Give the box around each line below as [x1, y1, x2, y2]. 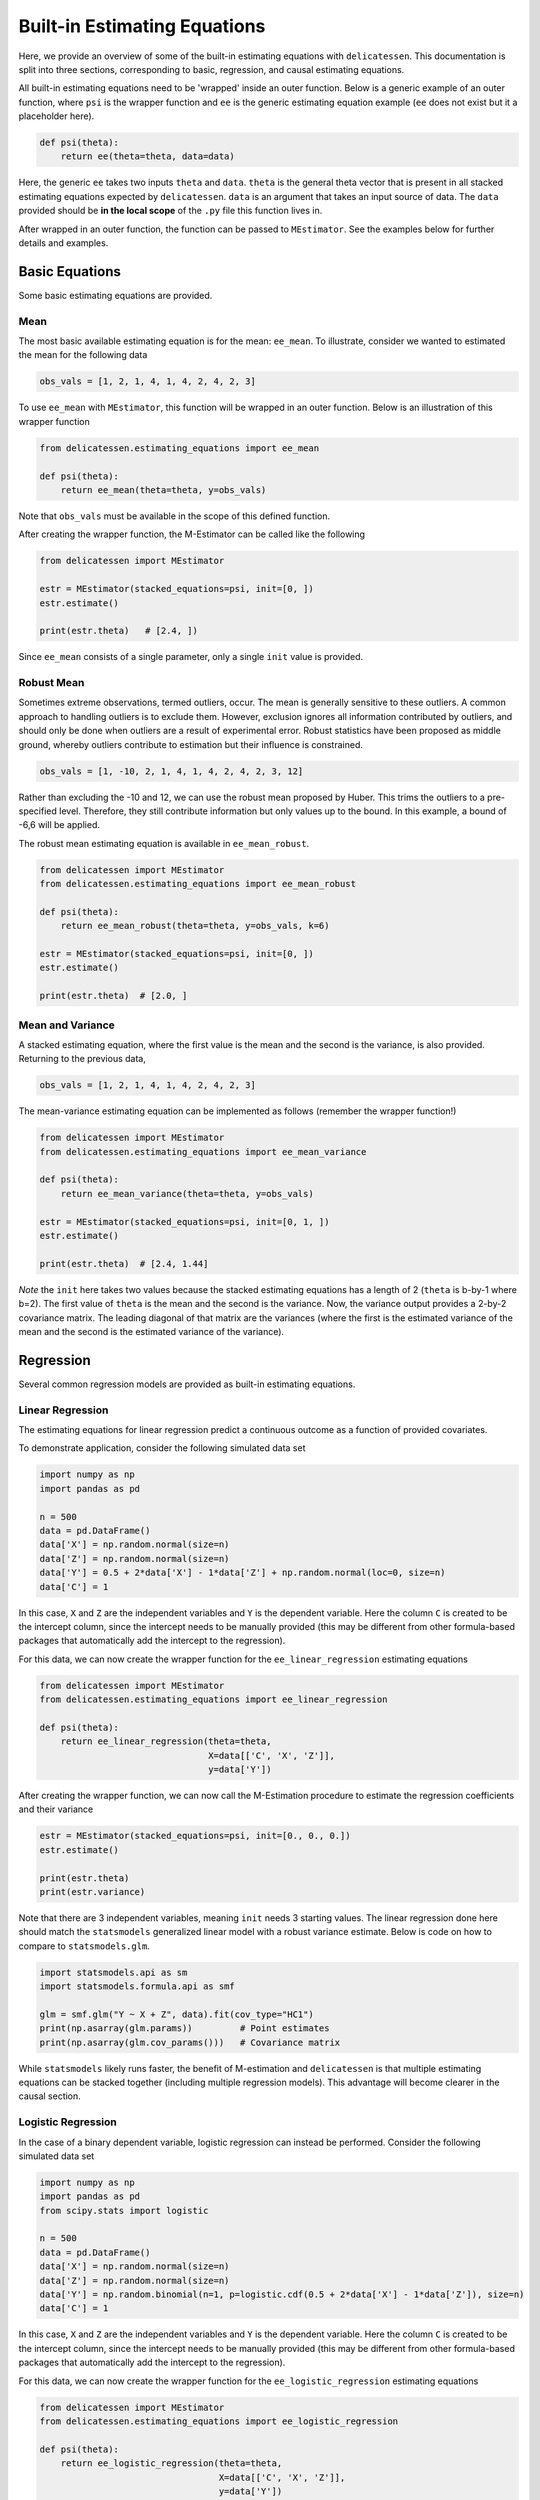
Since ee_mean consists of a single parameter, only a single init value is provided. [18, 651, 364, 663]
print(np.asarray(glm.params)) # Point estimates [39, 2023, 330, 2034]
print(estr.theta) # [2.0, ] [39, 990, 188, 1002]
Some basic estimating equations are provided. [18, 289, 213, 301]
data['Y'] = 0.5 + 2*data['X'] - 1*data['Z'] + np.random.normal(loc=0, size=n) [39, 1567, 446, 1579]
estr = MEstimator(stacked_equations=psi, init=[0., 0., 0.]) [39, 1830, 351, 1842]
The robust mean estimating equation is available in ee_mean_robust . [18, 837, 310, 849]
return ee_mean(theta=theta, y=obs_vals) [60, 484, 267, 495]
